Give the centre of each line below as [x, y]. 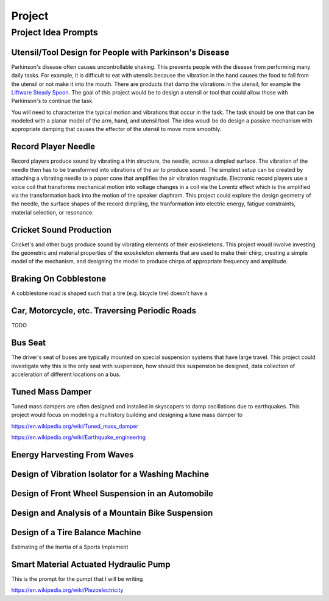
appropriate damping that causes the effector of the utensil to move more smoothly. [116, 129]
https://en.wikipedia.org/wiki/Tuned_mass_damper [75, 426]
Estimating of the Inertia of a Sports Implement [70, 547]
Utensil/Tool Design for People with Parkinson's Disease [120, 52]
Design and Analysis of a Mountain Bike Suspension [112, 513]
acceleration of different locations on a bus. [66, 374]
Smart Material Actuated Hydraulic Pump [91, 564]
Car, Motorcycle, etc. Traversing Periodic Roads [104, 311]
